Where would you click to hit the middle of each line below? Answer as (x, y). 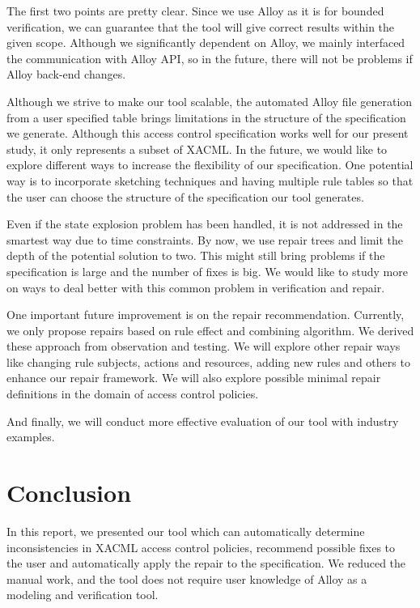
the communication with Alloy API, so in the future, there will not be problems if (210, 58)
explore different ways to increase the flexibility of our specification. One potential (210, 165)
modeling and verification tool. (83, 595)
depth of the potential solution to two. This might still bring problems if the (196, 255)
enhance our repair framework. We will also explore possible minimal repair (194, 378)
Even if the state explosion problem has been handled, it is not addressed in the (205, 224)
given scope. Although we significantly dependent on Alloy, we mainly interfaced (206, 43)
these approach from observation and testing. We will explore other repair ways (204, 346)
